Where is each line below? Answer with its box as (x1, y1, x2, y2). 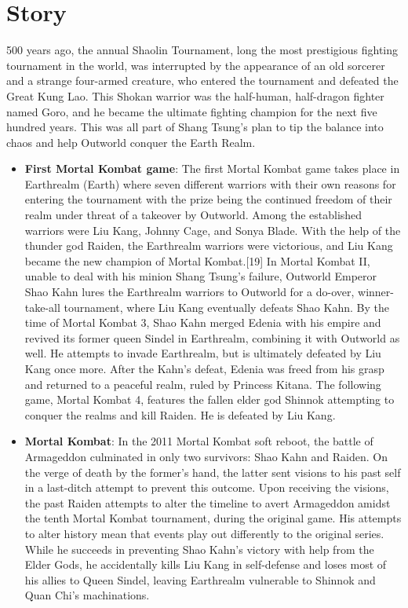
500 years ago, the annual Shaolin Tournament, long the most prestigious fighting (6, 42, 399, 58)
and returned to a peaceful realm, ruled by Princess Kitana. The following (24, 375, 381, 392)
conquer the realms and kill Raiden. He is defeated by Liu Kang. (24, 406, 336, 423)
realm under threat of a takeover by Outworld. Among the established (24, 207, 362, 223)
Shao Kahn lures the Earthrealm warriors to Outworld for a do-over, (24, 284, 355, 300)
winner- (358, 284, 394, 300)
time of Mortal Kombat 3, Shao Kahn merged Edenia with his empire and (24, 314, 381, 331)
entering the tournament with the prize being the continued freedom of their (24, 191, 392, 207)
